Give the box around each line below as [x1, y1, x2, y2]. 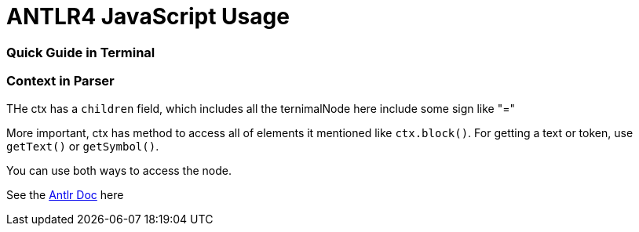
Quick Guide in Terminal [6, 44, 155, 60]
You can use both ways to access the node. [6, 163, 232, 177]
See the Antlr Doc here [6, 187, 124, 201]
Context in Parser [6, 73, 115, 89]
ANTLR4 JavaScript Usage [6, 3, 290, 30]
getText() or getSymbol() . [6, 139, 159, 153]
